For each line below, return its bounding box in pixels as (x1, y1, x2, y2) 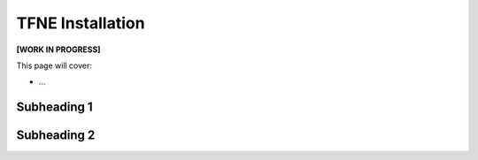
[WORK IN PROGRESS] (16, 44, 101, 55)
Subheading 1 (16, 100, 93, 115)
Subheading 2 (16, 128, 96, 143)
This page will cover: (16, 60, 93, 71)
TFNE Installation (16, 13, 145, 33)
